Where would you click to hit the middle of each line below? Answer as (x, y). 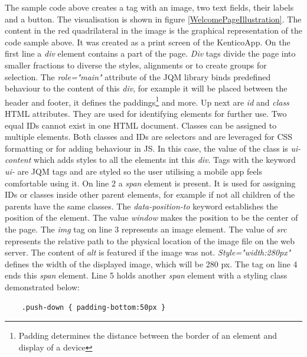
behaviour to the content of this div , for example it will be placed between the (146, 88)
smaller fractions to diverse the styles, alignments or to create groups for (136, 65)
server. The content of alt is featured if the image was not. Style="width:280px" (148, 252)
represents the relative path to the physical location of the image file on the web (150, 240)
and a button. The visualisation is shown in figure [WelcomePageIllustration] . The (153, 19)
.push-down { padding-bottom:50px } (94, 307)
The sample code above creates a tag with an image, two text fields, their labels (149, 7)
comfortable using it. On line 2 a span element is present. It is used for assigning (150, 183)
